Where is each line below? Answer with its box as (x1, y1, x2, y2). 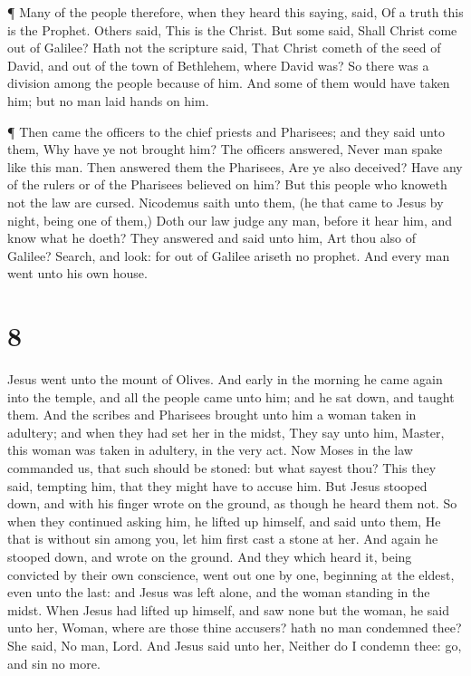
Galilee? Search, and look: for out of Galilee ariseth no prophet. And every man (7, 246, 450, 265)
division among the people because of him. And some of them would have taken (7, 73, 450, 92)
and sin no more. (7, 653, 101, 672)
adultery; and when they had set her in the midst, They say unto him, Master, (7, 422, 445, 441)
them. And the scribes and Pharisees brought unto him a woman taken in (7, 405, 417, 424)
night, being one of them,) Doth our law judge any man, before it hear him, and (7, 210, 453, 229)
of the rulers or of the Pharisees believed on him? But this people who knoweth (7, 175, 447, 194)
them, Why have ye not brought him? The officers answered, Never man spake (7, 140, 443, 159)
